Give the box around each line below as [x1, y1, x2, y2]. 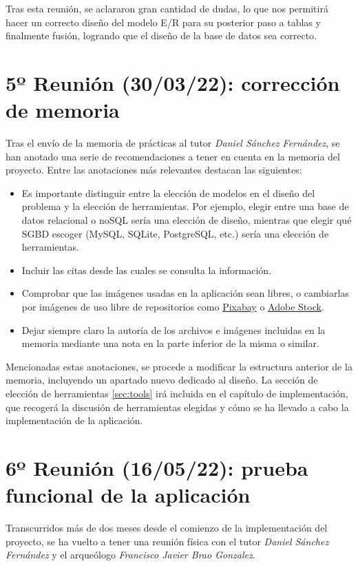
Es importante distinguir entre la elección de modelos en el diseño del [21, 185, 315, 200]
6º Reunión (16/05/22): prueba [6, 453, 308, 481]
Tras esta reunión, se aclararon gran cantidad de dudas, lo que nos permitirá [6, 1, 328, 15]
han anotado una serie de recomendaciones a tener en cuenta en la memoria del [6, 149, 340, 163]
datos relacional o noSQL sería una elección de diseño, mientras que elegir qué [21, 213, 352, 227]
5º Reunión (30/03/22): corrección [6, 68, 340, 96]
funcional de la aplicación [6, 481, 251, 509]
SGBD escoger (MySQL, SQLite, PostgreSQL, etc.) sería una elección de [21, 226, 329, 240]
